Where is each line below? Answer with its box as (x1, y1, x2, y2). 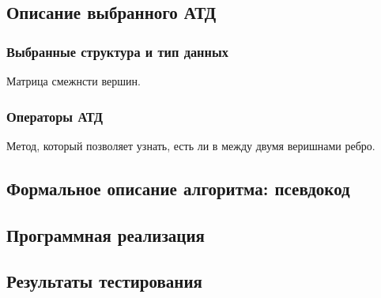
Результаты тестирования (6, 269, 202, 293)
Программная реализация (6, 222, 205, 247)
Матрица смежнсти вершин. (6, 73, 141, 89)
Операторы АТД (6, 106, 103, 126)
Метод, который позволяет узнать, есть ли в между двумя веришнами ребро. (6, 137, 375, 153)
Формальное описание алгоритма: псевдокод (6, 175, 350, 200)
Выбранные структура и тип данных (6, 41, 228, 61)
